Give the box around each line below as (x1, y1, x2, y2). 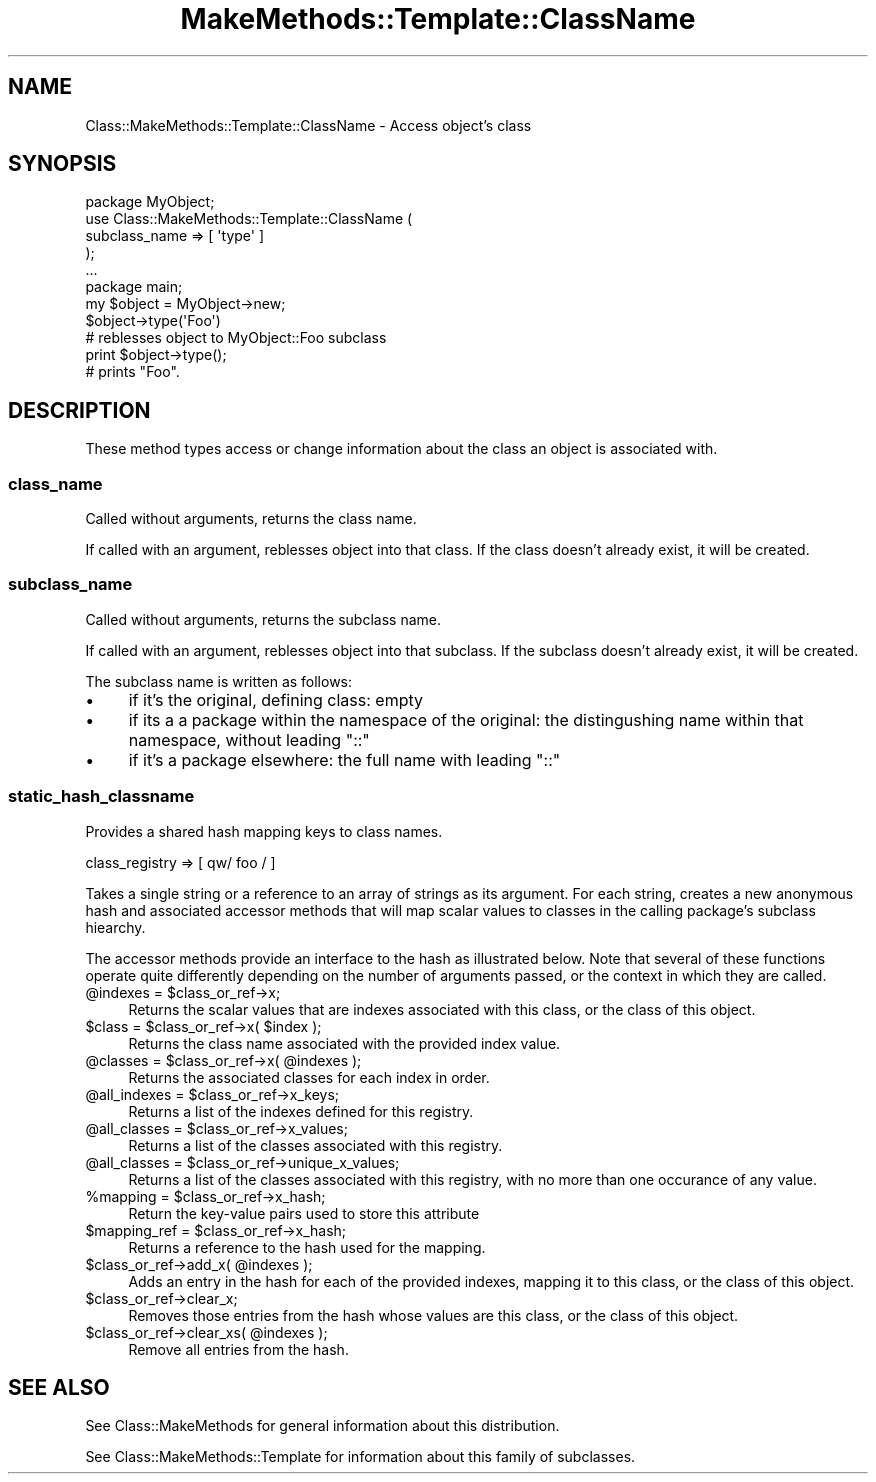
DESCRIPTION (8, 397, 151, 423)
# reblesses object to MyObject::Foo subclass (85, 329, 387, 347)
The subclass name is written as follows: (85, 672, 353, 690)
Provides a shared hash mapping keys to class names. (85, 822, 443, 840)
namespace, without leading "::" (128, 729, 370, 750)
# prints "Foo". (85, 363, 180, 381)
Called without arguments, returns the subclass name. (85, 610, 441, 628)
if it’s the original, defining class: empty (128, 689, 423, 710)
